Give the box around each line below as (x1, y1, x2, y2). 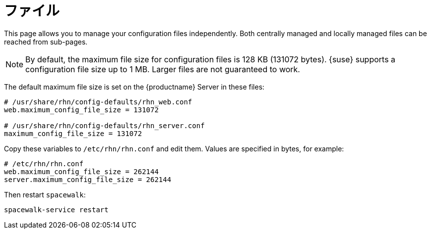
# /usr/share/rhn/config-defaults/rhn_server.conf (4, 121, 205, 130)
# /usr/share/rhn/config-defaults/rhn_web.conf (4, 97, 192, 106)
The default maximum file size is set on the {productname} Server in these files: (4, 82, 265, 91)
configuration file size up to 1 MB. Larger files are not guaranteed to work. (25, 64, 300, 74)
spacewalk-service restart (4, 205, 109, 214)
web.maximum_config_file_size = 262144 (4, 167, 159, 176)
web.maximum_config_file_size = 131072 (4, 105, 159, 114)
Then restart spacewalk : (4, 190, 86, 199)
